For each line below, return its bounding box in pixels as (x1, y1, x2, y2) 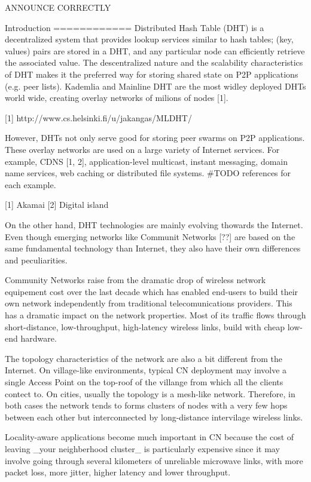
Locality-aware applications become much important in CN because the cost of (5, 431, 294, 443)
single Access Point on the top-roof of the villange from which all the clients (5, 376, 283, 388)
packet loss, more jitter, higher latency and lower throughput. (5, 466, 231, 478)
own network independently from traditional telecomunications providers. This (5, 297, 292, 309)
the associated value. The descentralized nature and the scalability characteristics (5, 56, 303, 69)
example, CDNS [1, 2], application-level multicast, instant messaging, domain (5, 155, 288, 167)
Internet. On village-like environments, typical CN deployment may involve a (5, 364, 287, 376)
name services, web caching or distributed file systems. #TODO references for (5, 167, 291, 179)
